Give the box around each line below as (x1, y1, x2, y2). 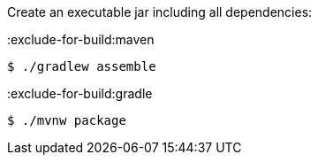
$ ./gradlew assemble (7, 59, 156, 73)
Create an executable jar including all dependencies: (7, 4, 313, 19)
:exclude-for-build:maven (7, 32, 155, 47)
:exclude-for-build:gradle (7, 86, 153, 101)
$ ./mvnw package (7, 113, 126, 127)
